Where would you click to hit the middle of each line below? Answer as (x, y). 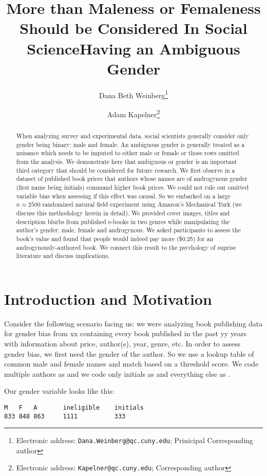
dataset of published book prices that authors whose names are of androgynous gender (132, 179)
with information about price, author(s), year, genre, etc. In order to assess (122, 343)
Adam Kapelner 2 (133, 113)
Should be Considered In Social (133, 28)
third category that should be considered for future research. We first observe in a (126, 170)
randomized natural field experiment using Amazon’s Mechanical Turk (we (142, 204)
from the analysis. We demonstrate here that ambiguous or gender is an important (127, 161)
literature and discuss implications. (63, 256)
